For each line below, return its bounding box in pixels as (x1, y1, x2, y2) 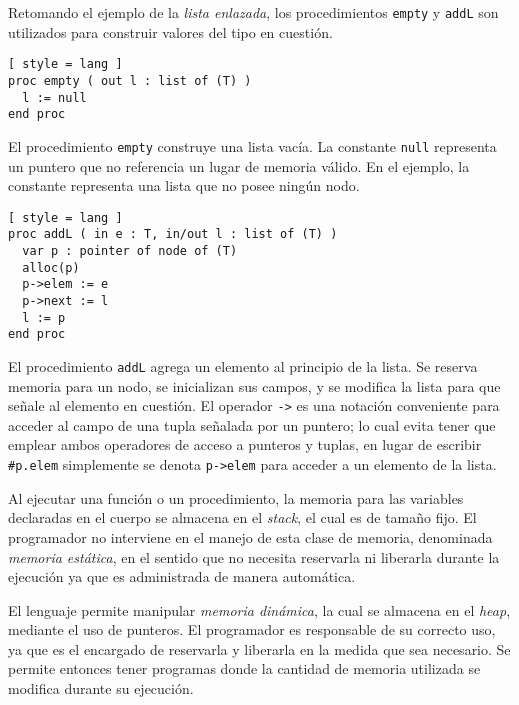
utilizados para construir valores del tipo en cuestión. (8, 21, 333, 42)
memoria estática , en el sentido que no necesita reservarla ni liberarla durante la (8, 546, 500, 567)
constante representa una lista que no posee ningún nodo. (8, 175, 360, 196)
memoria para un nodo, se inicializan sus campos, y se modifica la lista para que (8, 375, 501, 396)
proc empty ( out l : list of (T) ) (8, 73, 252, 88)
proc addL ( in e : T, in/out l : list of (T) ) (8, 227, 338, 242)
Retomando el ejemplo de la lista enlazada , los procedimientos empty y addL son (8, 2, 499, 22)
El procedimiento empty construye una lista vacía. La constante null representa (8, 135, 497, 156)
